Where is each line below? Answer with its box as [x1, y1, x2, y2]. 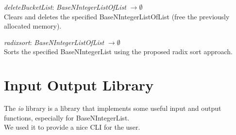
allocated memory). [4, 21, 62, 31]
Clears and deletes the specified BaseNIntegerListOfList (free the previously [4, 11, 230, 21]
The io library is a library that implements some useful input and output [4, 103, 221, 113]
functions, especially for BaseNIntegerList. [4, 112, 130, 122]
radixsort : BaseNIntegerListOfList [4, 37, 104, 47]
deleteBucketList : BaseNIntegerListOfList [4, 2, 127, 12]
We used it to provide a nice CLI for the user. [4, 122, 140, 132]
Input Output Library [4, 75, 154, 95]
